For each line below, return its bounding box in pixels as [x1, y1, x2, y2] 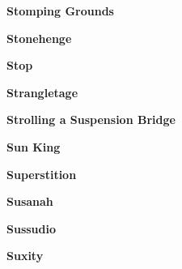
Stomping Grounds [6, 2, 114, 19]
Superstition [6, 165, 77, 182]
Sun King [6, 138, 61, 155]
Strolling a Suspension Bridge [6, 111, 176, 128]
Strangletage [6, 83, 78, 100]
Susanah [6, 193, 53, 210]
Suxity [6, 247, 44, 264]
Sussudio [6, 220, 57, 237]
